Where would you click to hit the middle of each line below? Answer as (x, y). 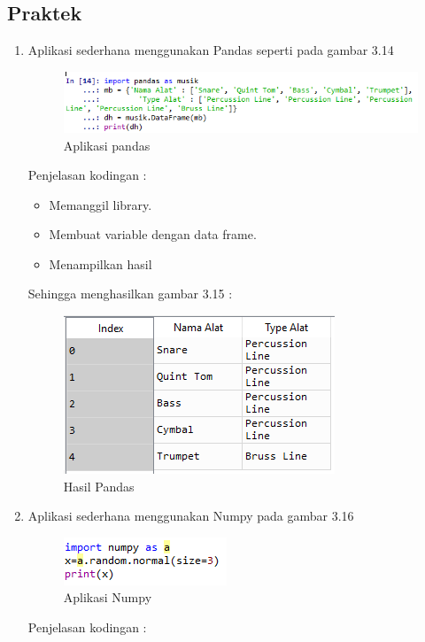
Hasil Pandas (99, 486)
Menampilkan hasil (100, 263)
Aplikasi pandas (107, 145)
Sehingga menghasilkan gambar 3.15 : (130, 294)
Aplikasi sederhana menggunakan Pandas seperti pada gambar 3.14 (211, 50)
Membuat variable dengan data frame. (153, 234)
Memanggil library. (100, 204)
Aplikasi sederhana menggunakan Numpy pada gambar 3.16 (191, 516)
